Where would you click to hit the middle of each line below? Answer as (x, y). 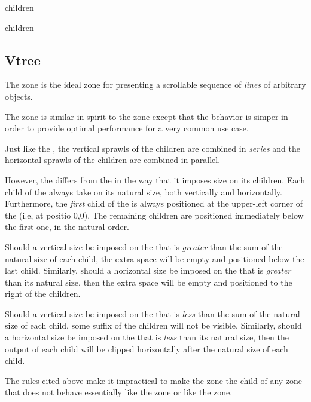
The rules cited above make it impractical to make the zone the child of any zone (154, 380)
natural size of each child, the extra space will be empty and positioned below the (155, 258)
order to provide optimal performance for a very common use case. (127, 128)
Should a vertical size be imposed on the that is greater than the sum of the (144, 246)
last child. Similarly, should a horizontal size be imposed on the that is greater (148, 270)
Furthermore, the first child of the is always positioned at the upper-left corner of (154, 203)
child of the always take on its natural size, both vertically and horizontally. (144, 191)
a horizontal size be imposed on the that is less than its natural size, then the (147, 337)
